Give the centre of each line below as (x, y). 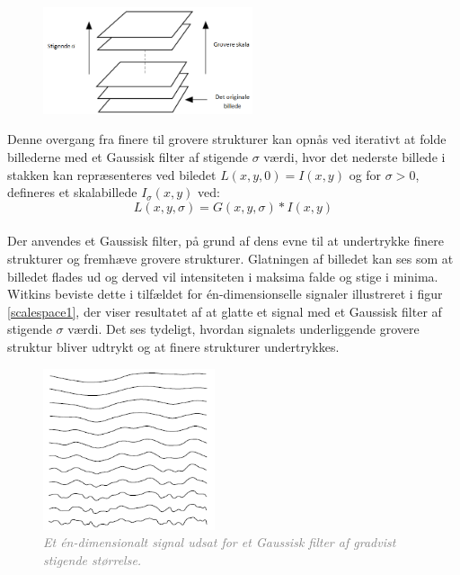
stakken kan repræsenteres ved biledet (112, 174)
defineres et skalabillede (72, 192)
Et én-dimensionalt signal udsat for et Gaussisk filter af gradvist (220, 542)
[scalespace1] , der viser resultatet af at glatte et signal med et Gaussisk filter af (225, 311)
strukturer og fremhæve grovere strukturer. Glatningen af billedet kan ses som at (230, 258)
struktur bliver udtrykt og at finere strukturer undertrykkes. (173, 346)
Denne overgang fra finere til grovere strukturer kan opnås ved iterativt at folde (227, 139)
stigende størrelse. (93, 559)
